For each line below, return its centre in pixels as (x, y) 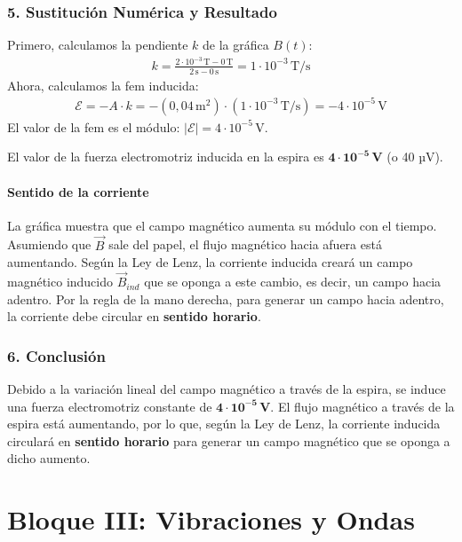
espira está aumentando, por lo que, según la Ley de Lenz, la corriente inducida (224, 424)
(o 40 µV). (415, 157)
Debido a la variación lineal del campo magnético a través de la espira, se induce (227, 389)
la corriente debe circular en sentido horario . (134, 316)
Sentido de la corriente (78, 191)
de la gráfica (235, 45)
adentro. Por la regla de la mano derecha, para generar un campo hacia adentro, (226, 298)
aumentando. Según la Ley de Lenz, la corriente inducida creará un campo (210, 262)
